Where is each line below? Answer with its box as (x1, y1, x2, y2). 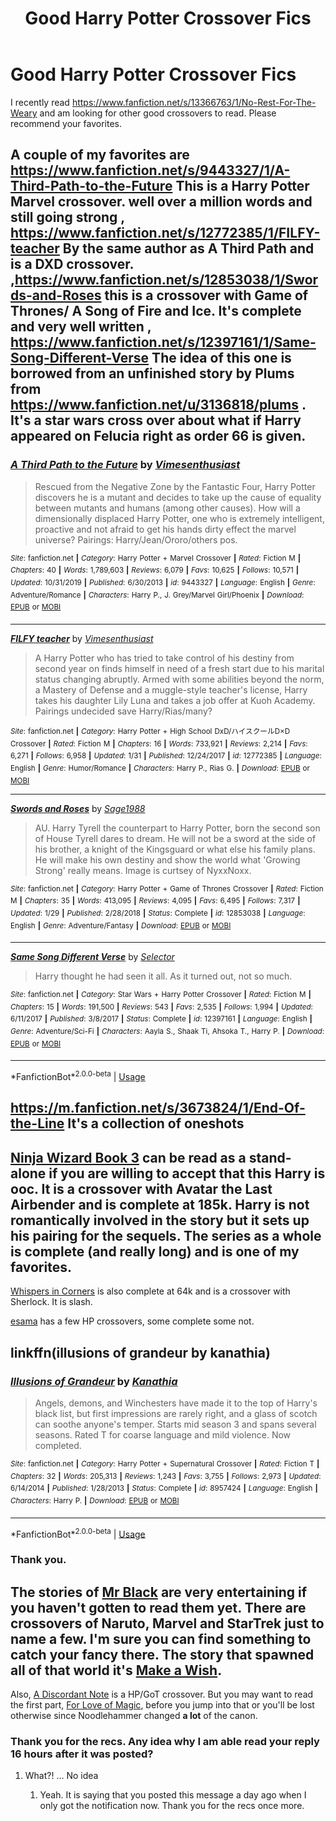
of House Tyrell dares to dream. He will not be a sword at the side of (34, 832, 317, 844)
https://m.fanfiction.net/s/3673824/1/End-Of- (10, 1100, 306, 1117)
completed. (34, 1439, 82, 1451)
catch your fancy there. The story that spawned (10, 1646, 315, 1663)
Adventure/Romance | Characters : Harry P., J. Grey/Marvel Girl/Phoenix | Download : (10, 590, 305, 600)
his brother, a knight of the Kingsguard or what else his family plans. (34, 843, 316, 855)
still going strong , (10, 209, 125, 226)
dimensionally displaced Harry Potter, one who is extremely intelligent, (34, 512, 325, 524)
